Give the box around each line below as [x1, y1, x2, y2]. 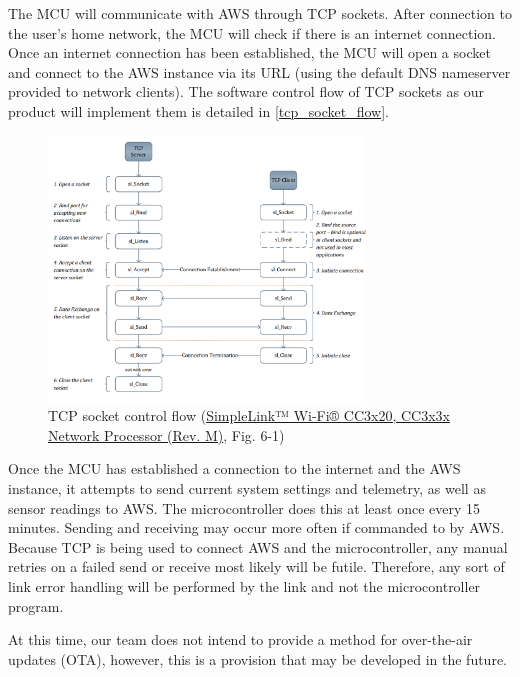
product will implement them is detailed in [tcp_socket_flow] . [8, 100, 389, 121]
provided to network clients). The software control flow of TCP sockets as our [8, 81, 484, 102]
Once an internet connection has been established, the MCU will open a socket [8, 42, 491, 63]
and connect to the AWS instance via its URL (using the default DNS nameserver [8, 61, 511, 82]
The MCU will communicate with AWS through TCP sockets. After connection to [8, 3, 513, 23]
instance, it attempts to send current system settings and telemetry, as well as [8, 478, 486, 499]
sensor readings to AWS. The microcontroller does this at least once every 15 [8, 497, 480, 518]
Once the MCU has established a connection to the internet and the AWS [8, 458, 461, 479]
